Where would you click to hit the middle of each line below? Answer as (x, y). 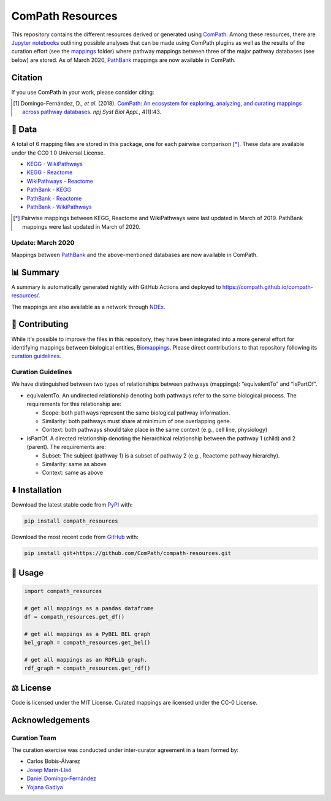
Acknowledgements (51, 720)
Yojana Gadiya (45, 787)
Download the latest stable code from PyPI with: (72, 505)
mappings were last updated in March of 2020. (82, 226)
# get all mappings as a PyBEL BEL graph (87, 634)
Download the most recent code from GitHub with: (75, 537)
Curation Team (34, 738)
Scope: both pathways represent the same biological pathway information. (136, 412)
